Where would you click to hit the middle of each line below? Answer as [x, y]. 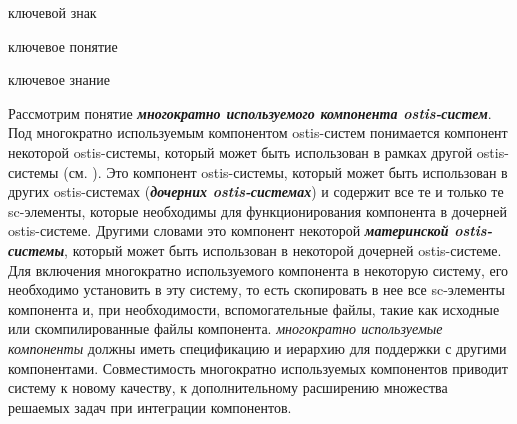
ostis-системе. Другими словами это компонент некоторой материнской [228, 230]
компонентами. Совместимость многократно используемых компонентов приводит [258, 367]
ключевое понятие [63, 45]
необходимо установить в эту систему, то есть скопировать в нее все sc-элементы [256, 289]
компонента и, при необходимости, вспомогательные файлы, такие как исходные [254, 308]
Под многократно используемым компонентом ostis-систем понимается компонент [258, 132]
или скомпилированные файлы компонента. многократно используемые [225, 328]
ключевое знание [59, 79]
